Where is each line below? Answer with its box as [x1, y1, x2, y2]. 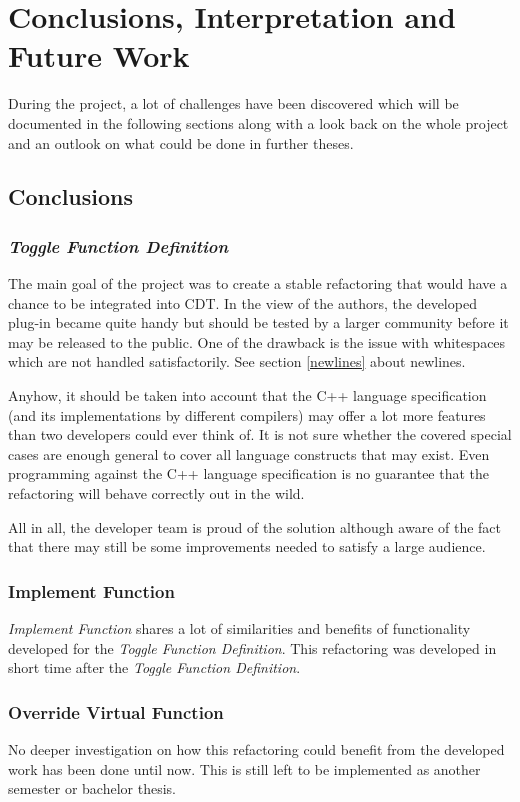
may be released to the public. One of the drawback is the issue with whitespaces [8, 331, 506, 352]
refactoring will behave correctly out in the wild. [8, 483, 305, 504]
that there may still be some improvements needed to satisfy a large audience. [8, 536, 486, 557]
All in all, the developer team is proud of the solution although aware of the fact [8, 516, 502, 537]
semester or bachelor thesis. [8, 778, 176, 799]
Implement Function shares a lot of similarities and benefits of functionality [8, 618, 471, 639]
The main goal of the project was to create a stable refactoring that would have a [8, 273, 508, 294]
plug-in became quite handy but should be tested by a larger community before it [8, 312, 509, 333]
